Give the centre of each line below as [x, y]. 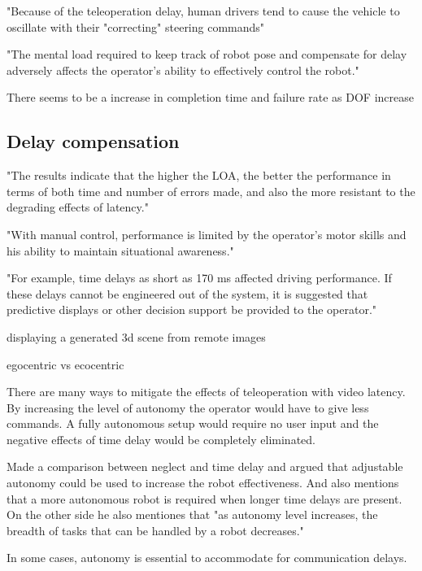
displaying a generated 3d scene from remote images [136, 336]
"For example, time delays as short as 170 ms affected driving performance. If [199, 278]
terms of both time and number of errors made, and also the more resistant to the [211, 191]
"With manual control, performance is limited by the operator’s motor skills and [207, 234]
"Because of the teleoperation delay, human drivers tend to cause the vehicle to [203, 11]
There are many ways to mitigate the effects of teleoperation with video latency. [206, 392]
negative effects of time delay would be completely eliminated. [161, 439]
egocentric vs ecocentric [65, 364]
